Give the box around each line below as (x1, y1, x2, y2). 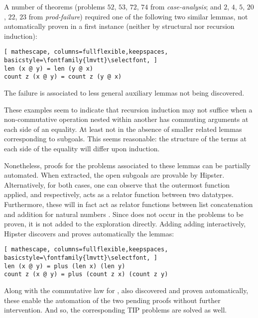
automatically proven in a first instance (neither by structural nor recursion (4, 21, 235, 31)
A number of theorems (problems (4, 1, 105, 11)
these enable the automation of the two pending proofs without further (4, 295, 221, 305)
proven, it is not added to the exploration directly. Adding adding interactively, (4, 218, 246, 229)
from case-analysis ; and (150, 1, 222, 11)
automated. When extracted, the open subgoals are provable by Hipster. (4, 170, 225, 180)
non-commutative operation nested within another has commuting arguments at (4, 114, 249, 124)
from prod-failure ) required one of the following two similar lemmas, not (28, 11, 248, 21)
